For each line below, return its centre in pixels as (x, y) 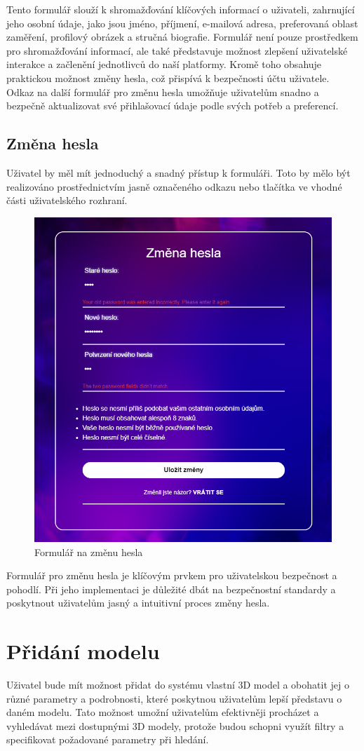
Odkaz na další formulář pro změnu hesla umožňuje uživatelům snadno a (163, 92)
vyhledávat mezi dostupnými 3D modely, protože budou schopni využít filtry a (175, 725)
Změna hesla (53, 143)
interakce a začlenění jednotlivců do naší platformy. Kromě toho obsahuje (164, 64)
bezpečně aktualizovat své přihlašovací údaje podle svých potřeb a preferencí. (173, 106)
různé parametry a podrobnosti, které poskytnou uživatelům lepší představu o (174, 698)
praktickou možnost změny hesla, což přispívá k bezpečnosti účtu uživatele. (168, 77)
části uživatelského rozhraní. (67, 200)
